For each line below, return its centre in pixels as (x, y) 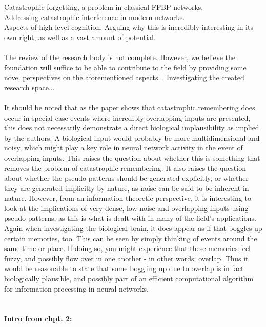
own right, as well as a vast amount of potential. (80, 37)
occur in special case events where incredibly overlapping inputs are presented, (127, 117)
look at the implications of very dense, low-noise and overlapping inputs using (126, 208)
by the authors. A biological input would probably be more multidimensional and (132, 137)
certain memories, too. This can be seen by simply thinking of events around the (131, 238)
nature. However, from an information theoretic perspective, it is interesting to (128, 198)
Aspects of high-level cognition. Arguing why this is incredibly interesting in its (129, 27)
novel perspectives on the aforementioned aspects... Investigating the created (124, 77)
